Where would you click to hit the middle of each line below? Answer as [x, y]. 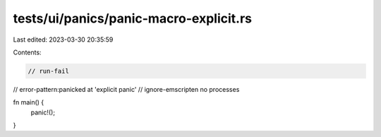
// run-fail [49, 71]
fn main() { [29, 102]
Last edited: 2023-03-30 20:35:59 [63, 40]
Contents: [27, 52]
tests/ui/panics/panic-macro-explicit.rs [133, 18]
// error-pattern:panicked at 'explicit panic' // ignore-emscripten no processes [126, 89]
